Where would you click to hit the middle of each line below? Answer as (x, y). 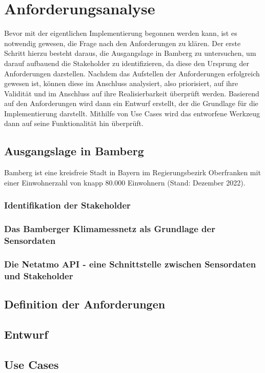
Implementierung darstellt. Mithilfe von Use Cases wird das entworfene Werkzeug (132, 113)
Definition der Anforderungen (85, 304)
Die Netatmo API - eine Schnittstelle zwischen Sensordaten (130, 264)
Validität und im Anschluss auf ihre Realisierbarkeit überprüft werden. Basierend (132, 93)
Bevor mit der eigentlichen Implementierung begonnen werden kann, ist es (121, 33)
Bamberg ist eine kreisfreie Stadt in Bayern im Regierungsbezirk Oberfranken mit (132, 172)
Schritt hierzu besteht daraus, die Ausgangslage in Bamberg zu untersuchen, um (130, 53)
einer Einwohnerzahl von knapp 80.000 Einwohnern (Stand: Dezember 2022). (125, 182)
